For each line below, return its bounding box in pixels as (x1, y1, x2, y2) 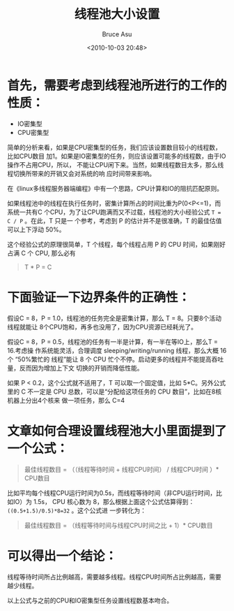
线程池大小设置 (74, 6, 160, 22)
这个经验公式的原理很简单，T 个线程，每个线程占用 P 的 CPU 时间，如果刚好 (7, 240, 226, 248)
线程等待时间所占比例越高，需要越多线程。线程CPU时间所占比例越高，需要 (7, 573, 221, 581)
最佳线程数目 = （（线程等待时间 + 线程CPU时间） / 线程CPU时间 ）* (24, 465, 219, 473)
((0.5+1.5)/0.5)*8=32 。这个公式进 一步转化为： (7, 506, 147, 515)
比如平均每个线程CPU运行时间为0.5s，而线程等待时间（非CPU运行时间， (7, 489, 217, 497)
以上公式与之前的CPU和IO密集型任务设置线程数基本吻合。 (7, 596, 173, 605)
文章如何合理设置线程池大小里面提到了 (7, 423, 228, 439)
